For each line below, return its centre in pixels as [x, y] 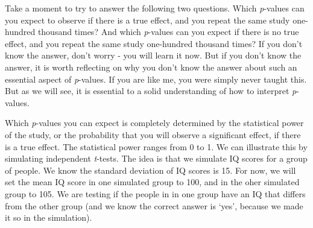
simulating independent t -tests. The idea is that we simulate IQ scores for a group [156, 158]
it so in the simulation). [49, 217]
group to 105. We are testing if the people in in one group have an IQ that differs [155, 193]
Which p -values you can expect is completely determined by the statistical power [154, 123]
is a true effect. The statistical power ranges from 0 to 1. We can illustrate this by [156, 146]
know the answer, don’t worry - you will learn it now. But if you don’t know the [153, 55]
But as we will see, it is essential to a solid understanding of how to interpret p [151, 91]
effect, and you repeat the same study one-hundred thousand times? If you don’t [154, 43]
